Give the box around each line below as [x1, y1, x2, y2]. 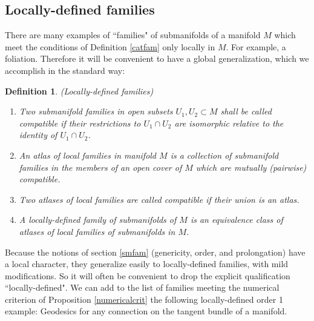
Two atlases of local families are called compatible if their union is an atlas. [19, 193, 299, 205]
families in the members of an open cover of [19, 160, 182, 173]
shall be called [220, 105, 272, 117]
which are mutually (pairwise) [195, 160, 307, 173]
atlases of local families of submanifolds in [19, 225, 175, 237]
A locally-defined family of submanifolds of [19, 213, 177, 226]
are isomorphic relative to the [174, 116, 284, 129]
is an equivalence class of [190, 213, 283, 226]
